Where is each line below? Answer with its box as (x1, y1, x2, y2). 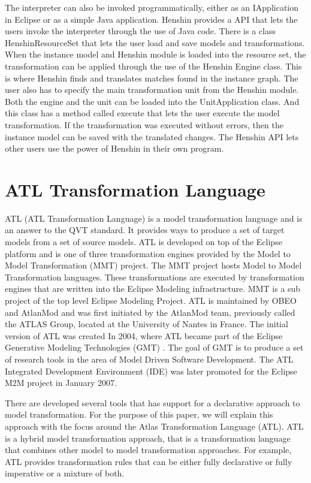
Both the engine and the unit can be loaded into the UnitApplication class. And (5, 95, 300, 107)
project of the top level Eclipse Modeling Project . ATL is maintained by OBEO (5, 294, 297, 306)
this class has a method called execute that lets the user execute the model (5, 107, 280, 119)
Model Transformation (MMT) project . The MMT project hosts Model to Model (5, 259, 302, 271)
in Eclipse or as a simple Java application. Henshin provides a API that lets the (5, 13, 298, 25)
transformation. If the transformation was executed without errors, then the (5, 118, 283, 131)
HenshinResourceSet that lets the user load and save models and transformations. (5, 36, 305, 49)
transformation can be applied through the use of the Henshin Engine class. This (5, 59, 302, 72)
